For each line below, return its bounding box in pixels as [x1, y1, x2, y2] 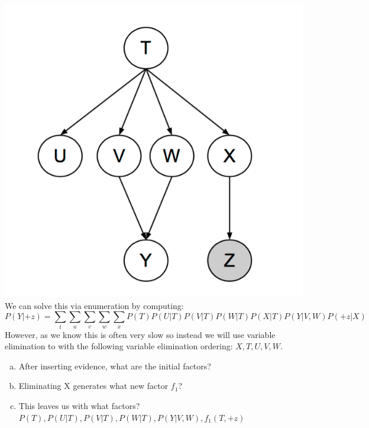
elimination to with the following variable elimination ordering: [5, 340, 233, 352]
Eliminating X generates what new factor [18, 379, 169, 392]
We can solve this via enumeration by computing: [5, 299, 184, 311]
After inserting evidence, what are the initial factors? [18, 359, 211, 372]
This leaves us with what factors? [18, 400, 140, 412]
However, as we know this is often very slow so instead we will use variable [5, 328, 276, 340]
